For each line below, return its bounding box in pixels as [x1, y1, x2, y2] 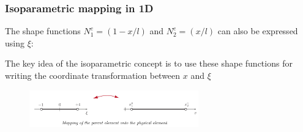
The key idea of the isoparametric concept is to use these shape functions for [5, 57, 293, 70]
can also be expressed [217, 24, 298, 37]
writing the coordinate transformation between [5, 69, 181, 81]
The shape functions [5, 24, 81, 37]
